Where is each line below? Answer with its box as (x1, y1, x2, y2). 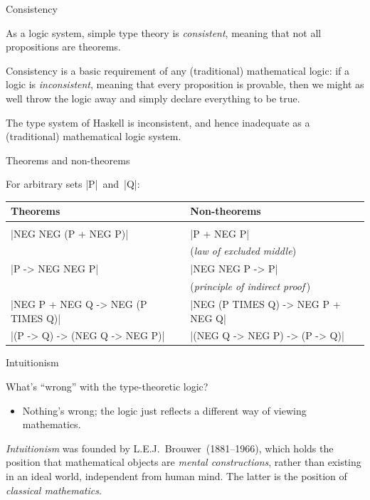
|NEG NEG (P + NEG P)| (11, 225, 129, 240)
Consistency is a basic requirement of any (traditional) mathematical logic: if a (6, 63, 350, 78)
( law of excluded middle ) (190, 243, 297, 258)
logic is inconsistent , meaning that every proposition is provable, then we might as (6, 77, 364, 92)
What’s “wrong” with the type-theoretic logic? (6, 379, 208, 394)
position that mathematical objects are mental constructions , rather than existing (6, 454, 361, 469)
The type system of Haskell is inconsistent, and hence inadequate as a (6, 115, 310, 129)
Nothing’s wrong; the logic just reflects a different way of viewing (22, 403, 307, 417)
